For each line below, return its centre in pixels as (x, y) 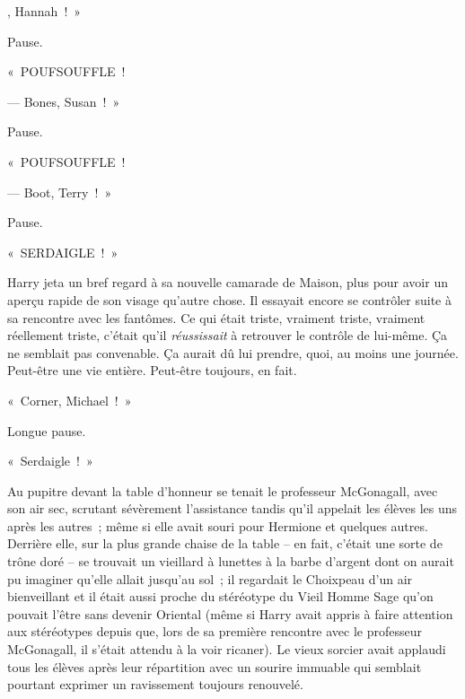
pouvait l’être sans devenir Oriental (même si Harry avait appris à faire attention (230, 613)
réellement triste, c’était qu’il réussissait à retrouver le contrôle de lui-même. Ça (228, 335)
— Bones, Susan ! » (64, 101)
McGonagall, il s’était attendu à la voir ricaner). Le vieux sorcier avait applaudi (227, 649)
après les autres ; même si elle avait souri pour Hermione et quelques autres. (218, 525)
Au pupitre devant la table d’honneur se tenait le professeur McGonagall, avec (223, 490)
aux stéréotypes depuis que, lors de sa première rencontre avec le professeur (215, 631)
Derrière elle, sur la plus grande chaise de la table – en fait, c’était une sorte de (225, 543)
